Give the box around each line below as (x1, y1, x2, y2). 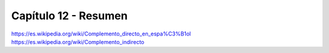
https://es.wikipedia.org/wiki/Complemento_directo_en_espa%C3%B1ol (11, 30, 191, 37)
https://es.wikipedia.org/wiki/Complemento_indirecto (11, 38, 144, 45)
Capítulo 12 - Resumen (11, 9, 128, 22)
